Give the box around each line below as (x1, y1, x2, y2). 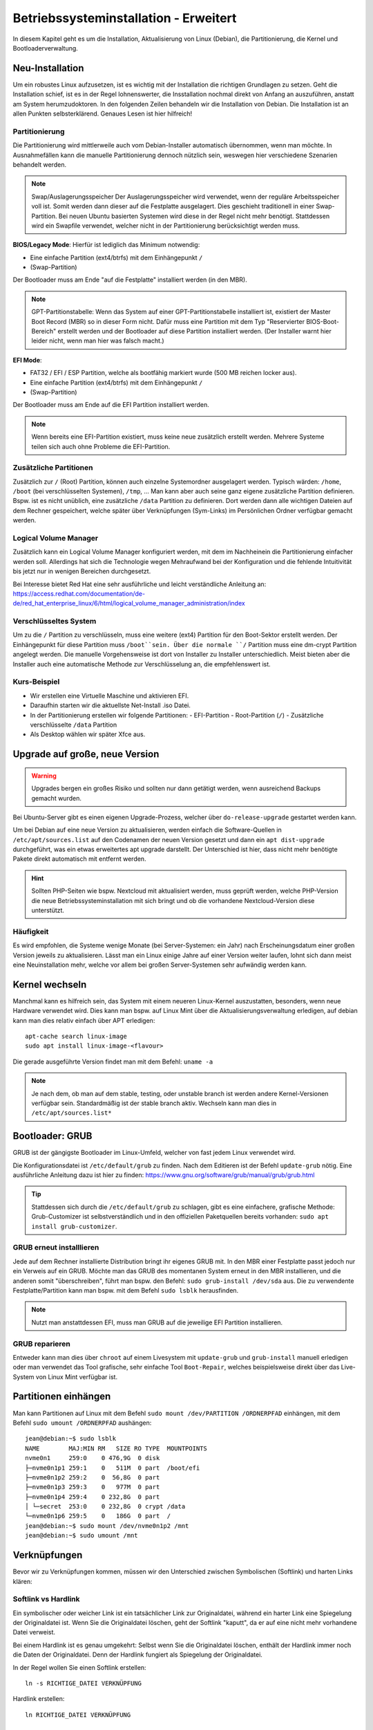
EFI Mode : (12, 356, 42, 364)
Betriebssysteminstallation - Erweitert (12, 10, 237, 26)
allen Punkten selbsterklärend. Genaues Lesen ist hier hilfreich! (12, 109, 193, 118)
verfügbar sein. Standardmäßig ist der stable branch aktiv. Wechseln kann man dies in (31, 1099, 277, 1107)
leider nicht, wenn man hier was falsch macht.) (31, 336, 165, 345)
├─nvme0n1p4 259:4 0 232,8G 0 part (25, 1493, 160, 1501)
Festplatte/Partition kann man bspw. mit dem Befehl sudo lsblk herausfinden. (12, 1286, 239, 1294)
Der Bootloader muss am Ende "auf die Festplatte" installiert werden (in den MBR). (12, 275, 248, 284)
